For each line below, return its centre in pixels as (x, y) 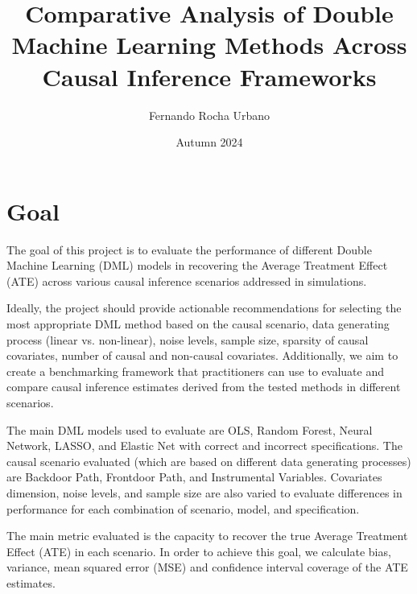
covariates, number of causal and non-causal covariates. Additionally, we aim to (202, 355)
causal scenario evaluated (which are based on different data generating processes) (209, 461)
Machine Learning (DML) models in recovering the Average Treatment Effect (197, 265)
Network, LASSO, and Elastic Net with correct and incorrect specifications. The (204, 445)
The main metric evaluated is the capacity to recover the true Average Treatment (207, 536)
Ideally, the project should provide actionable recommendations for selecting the (204, 308)
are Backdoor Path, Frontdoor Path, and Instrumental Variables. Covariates (194, 477)
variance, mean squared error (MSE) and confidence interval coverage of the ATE (207, 567)
